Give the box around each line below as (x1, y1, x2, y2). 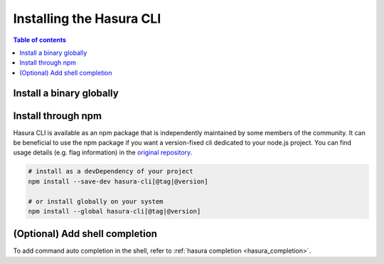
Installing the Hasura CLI (13, 11, 161, 26)
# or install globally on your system (28, 197, 164, 206)
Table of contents (13, 36, 67, 44)
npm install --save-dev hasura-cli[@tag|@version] (28, 177, 209, 185)
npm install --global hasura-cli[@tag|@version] (28, 207, 201, 215)
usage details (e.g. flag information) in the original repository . (13, 148, 193, 157)
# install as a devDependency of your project (28, 167, 193, 176)
